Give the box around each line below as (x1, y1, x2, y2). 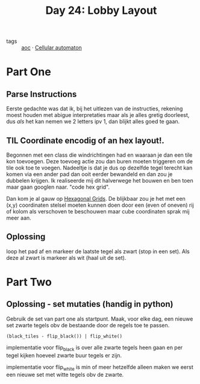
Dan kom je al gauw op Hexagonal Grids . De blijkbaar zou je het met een (6, 195, 186, 202)
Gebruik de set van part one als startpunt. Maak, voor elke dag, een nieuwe (6, 315, 193, 323)
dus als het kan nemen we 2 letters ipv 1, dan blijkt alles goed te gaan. (6, 118, 180, 125)
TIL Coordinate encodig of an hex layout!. (6, 135, 164, 145)
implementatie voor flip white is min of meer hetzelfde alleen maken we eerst (6, 363, 194, 372)
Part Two (6, 275, 52, 289)
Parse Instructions (6, 89, 77, 99)
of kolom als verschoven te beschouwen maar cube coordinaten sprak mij (6, 208, 190, 215)
